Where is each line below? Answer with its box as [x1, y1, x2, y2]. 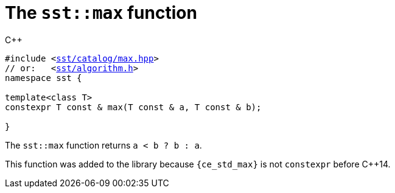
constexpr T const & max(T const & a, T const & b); [5, 102, 262, 112]
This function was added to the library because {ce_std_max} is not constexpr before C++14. [5, 158, 391, 169]
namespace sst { [5, 72, 82, 83]
